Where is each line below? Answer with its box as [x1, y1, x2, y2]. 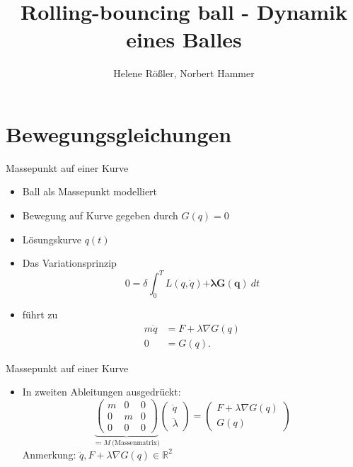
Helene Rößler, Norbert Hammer [113, 66, 255, 81]
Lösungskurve [22, 231, 82, 246]
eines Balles [126, 25, 242, 54]
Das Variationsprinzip [22, 255, 117, 270]
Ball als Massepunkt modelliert [22, 184, 158, 199]
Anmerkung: [22, 446, 76, 461]
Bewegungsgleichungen [6, 119, 232, 148]
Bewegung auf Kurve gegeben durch [22, 208, 178, 223]
